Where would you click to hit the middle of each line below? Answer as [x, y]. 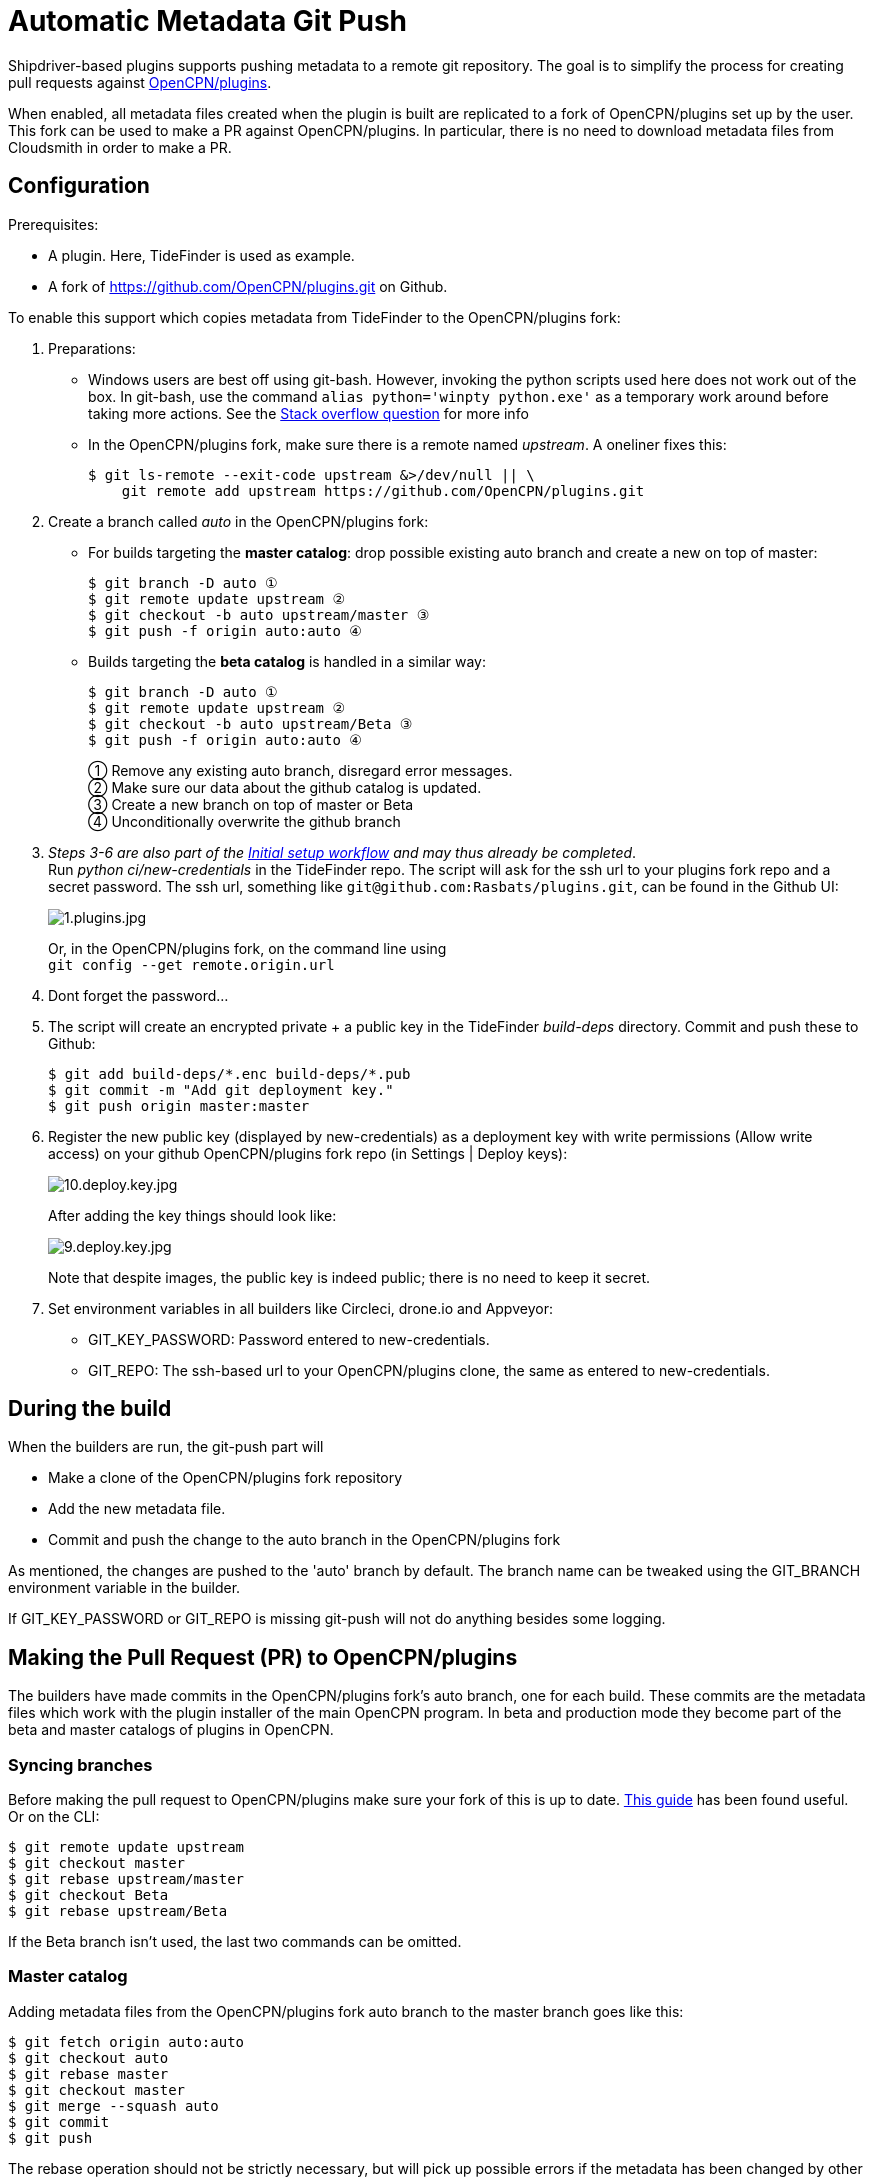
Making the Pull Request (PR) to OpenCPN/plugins [263, 1657]
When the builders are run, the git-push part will [166, 1447]
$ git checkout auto [88, 2057]
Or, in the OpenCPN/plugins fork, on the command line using [247, 948]
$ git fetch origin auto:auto [126, 2041]
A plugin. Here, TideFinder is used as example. [201, 255]
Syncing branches [80, 1764]
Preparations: [92, 348]
